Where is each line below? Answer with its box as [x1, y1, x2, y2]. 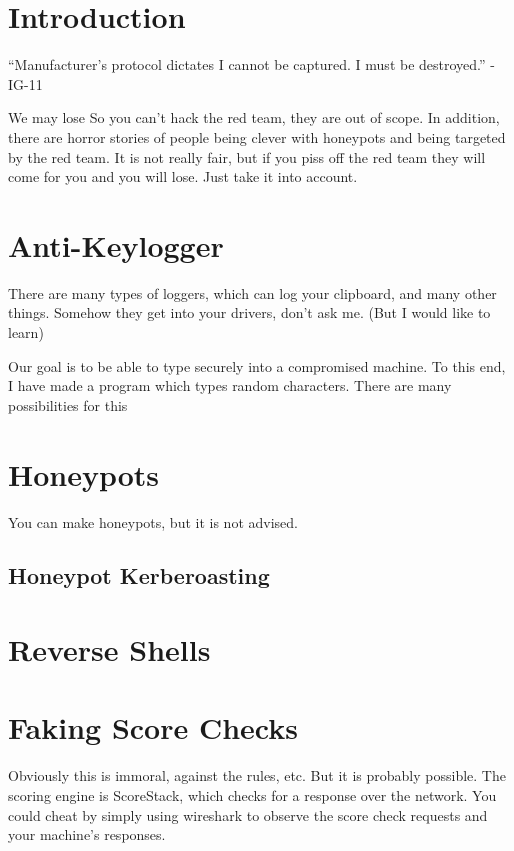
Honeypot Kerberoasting [8, 560, 270, 591]
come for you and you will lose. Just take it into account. [8, 166, 358, 187]
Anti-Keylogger [8, 224, 224, 265]
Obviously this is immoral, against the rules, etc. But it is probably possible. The [8, 765, 506, 786]
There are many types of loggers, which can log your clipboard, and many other [8, 282, 497, 303]
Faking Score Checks [8, 707, 298, 748]
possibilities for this [8, 394, 128, 415]
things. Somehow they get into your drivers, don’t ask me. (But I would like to [8, 302, 491, 323]
